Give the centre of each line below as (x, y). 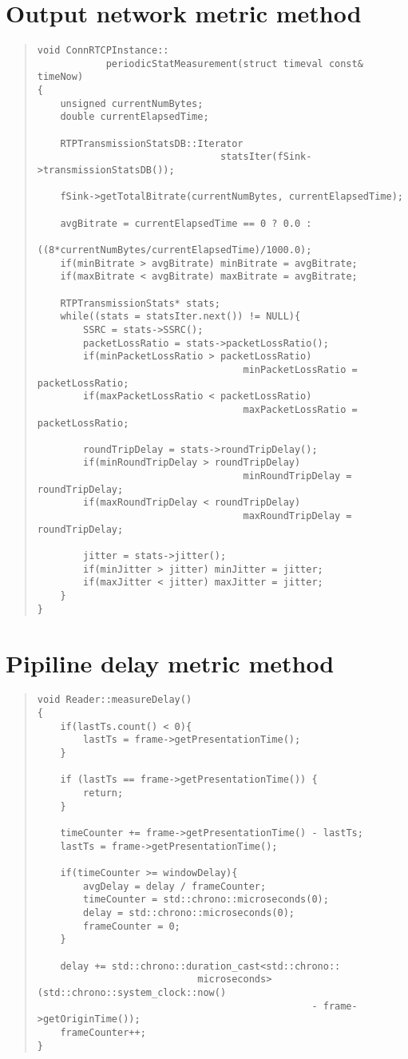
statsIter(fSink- (266, 157)
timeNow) (60, 77)
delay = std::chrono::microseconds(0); (189, 912)
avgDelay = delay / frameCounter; (175, 886)
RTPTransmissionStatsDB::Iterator (152, 143)
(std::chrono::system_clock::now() (132, 992)
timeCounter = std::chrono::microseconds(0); (206, 900)
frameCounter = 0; (132, 926)
